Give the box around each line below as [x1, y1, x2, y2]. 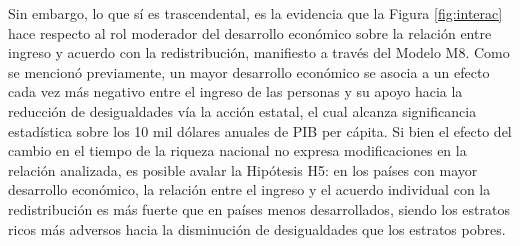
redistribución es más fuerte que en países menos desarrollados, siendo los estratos [8, 198, 510, 219]
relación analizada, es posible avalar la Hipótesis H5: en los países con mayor [8, 159, 478, 180]
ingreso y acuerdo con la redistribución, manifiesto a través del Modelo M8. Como [8, 42, 510, 63]
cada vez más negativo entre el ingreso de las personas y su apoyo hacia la [8, 81, 463, 102]
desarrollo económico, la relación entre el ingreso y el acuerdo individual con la [8, 179, 491, 200]
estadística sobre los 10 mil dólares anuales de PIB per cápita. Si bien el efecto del [8, 120, 512, 141]
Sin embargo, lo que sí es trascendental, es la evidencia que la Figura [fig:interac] [8, 3, 503, 23]
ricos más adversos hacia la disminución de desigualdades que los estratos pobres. [8, 218, 506, 239]
